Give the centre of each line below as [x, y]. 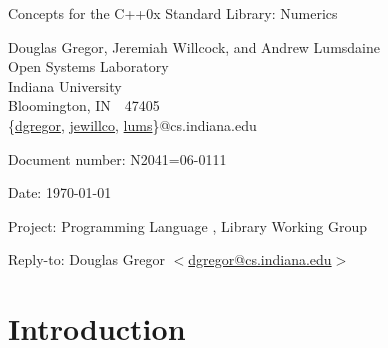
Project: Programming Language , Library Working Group [188, 225]
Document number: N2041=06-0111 [117, 158]
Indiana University [65, 85]
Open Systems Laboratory [88, 66]
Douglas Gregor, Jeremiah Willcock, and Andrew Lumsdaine [194, 46]
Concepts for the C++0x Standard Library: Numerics [173, 13]
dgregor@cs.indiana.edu [260, 259]
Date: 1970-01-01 [60, 192]
